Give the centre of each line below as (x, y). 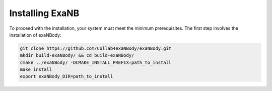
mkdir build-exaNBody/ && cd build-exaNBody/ (77, 56)
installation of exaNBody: (35, 35)
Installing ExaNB (44, 13)
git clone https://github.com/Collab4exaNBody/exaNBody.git (96, 48)
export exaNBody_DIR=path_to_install (66, 76)
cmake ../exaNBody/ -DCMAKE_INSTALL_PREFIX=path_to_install (96, 62)
